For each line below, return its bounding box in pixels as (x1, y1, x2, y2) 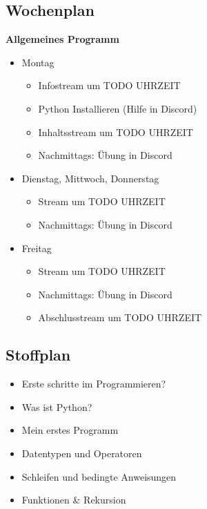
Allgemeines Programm (6, 32, 119, 46)
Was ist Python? (21, 399, 92, 414)
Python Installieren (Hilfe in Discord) (38, 101, 197, 115)
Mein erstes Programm (21, 423, 119, 437)
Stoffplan (6, 344, 71, 365)
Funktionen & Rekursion (21, 492, 126, 507)
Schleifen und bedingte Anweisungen (21, 469, 177, 483)
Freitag (21, 240, 52, 255)
